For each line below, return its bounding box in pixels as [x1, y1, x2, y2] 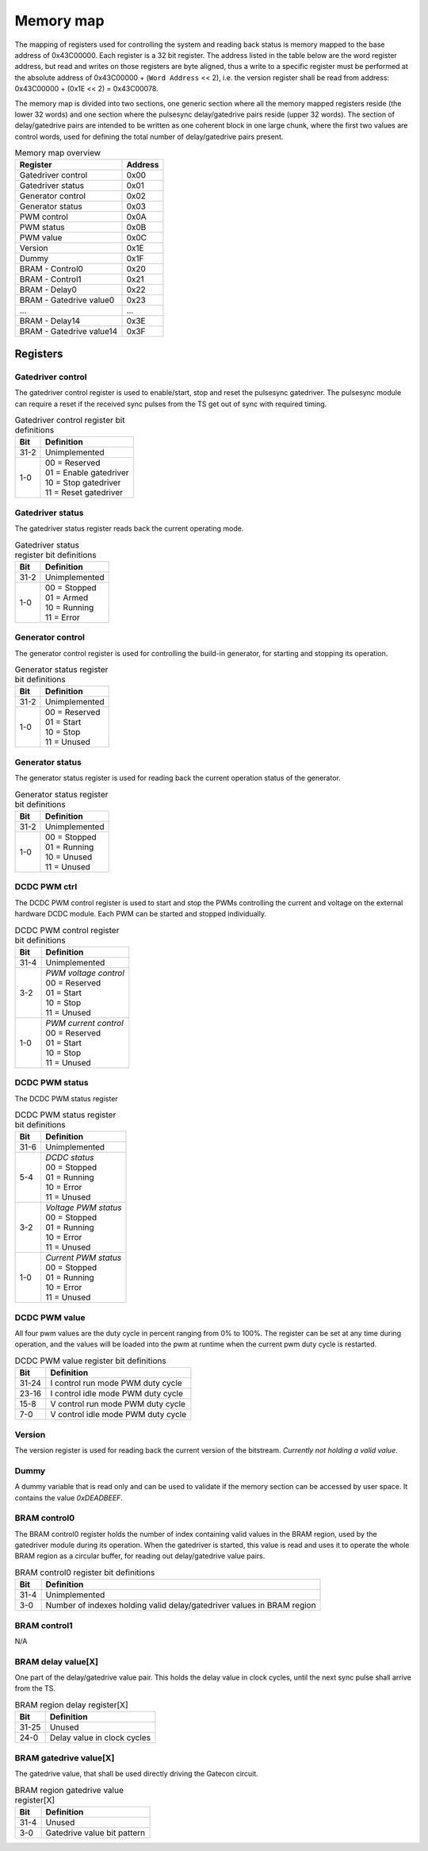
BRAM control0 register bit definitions [14, 1567, 155, 1578]
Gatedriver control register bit [14, 415, 125, 426]
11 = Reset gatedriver [44, 487, 123, 498]
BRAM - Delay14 [19, 316, 81, 327]
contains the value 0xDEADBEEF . [14, 1492, 123, 1503]
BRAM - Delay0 [19, 284, 77, 295]
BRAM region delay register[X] [14, 1699, 128, 1711]
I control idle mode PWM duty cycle [50, 1388, 184, 1400]
